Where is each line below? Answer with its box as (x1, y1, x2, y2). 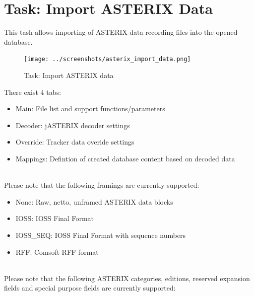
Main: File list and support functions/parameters (15, 103, 165, 114)
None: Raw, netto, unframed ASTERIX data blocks (15, 196, 173, 207)
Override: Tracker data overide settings (15, 137, 134, 147)
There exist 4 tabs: (4, 86, 61, 97)
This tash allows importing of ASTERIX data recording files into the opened (4, 27, 238, 37)
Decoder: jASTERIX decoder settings (15, 120, 130, 130)
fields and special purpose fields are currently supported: (4, 283, 176, 293)
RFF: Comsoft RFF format (15, 246, 99, 257)
